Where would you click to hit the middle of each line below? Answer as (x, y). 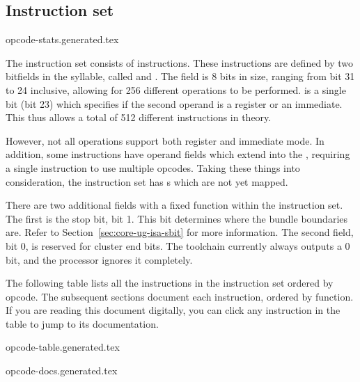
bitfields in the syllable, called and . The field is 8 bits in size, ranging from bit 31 (180, 76)
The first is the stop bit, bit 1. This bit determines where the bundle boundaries (177, 218)
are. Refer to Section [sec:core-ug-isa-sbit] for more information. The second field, (180, 232)
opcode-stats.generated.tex (62, 39)
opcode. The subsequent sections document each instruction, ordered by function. (180, 296)
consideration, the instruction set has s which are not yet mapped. (147, 181)
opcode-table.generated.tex (63, 347)
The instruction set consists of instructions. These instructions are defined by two (180, 62)
